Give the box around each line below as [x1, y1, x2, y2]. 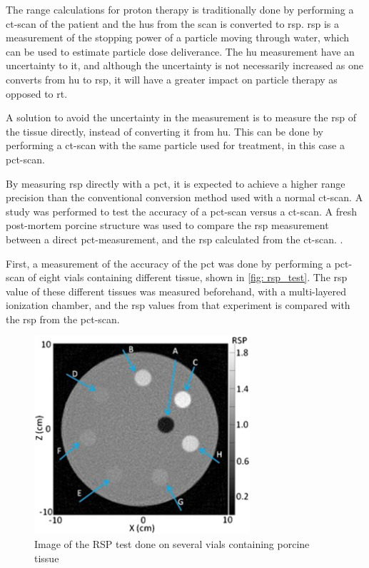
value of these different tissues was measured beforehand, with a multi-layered [6, 283, 346, 298]
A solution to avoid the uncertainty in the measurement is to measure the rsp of [6, 110, 356, 125]
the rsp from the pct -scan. [6, 311, 120, 326]
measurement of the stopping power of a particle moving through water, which [6, 30, 350, 45]
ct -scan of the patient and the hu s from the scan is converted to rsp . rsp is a [6, 16, 339, 31]
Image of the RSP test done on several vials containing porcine [34, 536, 310, 551]
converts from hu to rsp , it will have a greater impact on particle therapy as [6, 71, 338, 86]
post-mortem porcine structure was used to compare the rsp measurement [6, 218, 329, 233]
